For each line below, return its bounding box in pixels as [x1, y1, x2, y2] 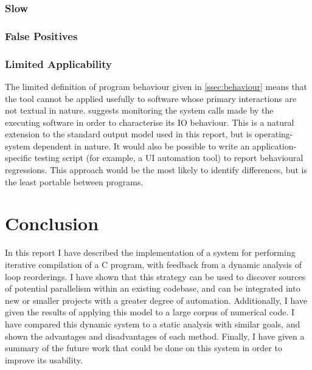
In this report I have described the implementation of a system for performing [5, 246, 296, 259]
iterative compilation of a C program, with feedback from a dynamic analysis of [5, 258, 302, 270]
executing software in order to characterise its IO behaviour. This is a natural [5, 115, 294, 128]
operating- [254, 128, 293, 140]
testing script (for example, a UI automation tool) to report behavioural [34, 151, 303, 164]
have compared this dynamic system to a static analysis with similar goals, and [5, 317, 300, 330]
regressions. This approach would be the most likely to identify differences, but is [5, 163, 307, 176]
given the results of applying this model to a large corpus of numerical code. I [5, 306, 295, 318]
